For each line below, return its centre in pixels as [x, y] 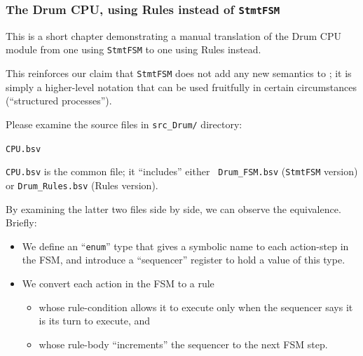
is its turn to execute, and [95, 321]
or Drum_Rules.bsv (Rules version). [82, 185]
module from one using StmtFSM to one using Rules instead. [133, 49]
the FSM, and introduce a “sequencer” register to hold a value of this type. [184, 260]
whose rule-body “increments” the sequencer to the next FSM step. [183, 344]
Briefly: [21, 222]
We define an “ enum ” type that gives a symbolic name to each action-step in [185, 246]
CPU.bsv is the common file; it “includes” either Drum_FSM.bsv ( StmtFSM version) [182, 171]
